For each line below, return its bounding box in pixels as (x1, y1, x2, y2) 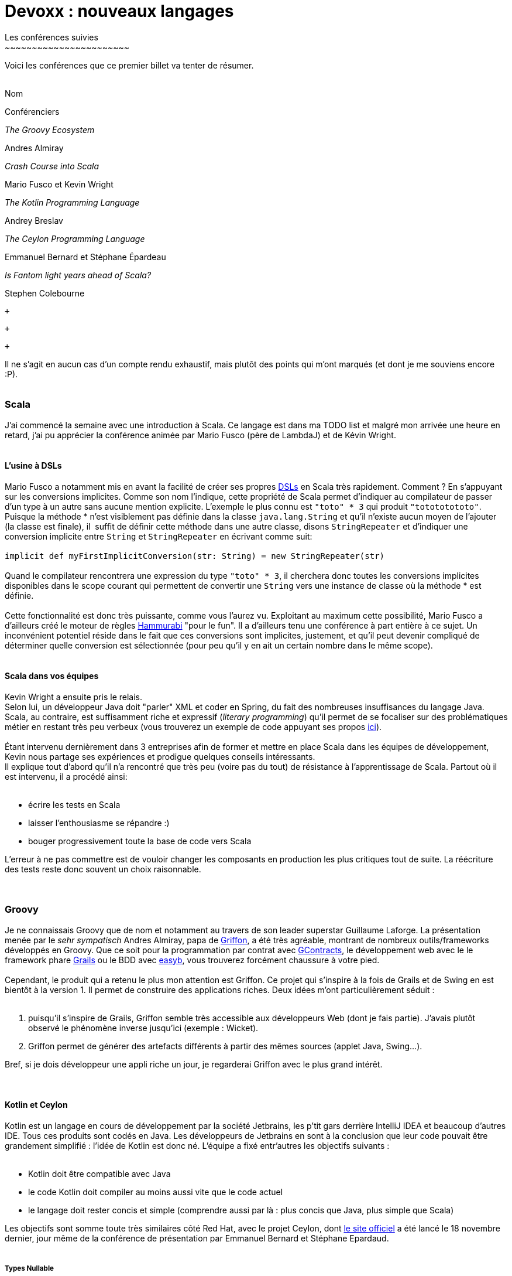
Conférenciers (5, 106, 60, 117)
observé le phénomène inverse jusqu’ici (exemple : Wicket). (28, 1022, 259, 1033)
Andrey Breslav (5, 215, 63, 226)
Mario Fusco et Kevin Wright (5, 179, 114, 189)
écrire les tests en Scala (28, 799, 121, 810)
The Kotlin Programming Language (5, 197, 140, 207)
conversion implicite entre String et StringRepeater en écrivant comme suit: (5, 531, 312, 541)
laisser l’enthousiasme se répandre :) (28, 817, 170, 828)
